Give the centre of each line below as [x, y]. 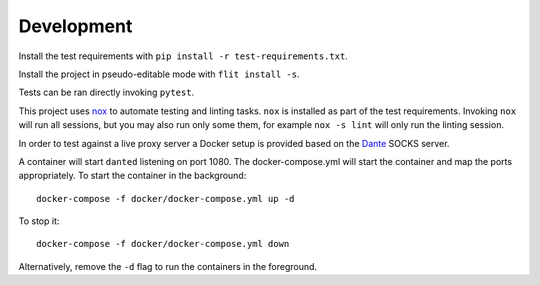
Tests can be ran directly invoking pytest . [106, 92]
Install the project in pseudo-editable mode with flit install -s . [159, 74]
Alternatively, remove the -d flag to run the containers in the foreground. [168, 266]
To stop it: [39, 221]
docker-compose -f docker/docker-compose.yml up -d [165, 198]
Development [75, 26]
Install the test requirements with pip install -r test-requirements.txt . [183, 56]
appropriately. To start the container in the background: [132, 176]
